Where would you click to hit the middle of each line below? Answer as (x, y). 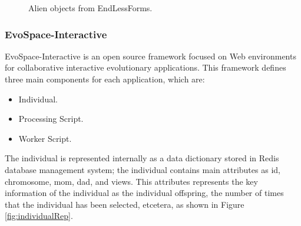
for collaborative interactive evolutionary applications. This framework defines (145, 67)
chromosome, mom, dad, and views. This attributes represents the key (131, 181)
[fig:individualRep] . (39, 216)
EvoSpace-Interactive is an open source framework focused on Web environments (150, 56)
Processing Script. (51, 119)
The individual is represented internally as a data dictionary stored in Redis (142, 158)
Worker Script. (45, 138)
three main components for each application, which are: (105, 79)
